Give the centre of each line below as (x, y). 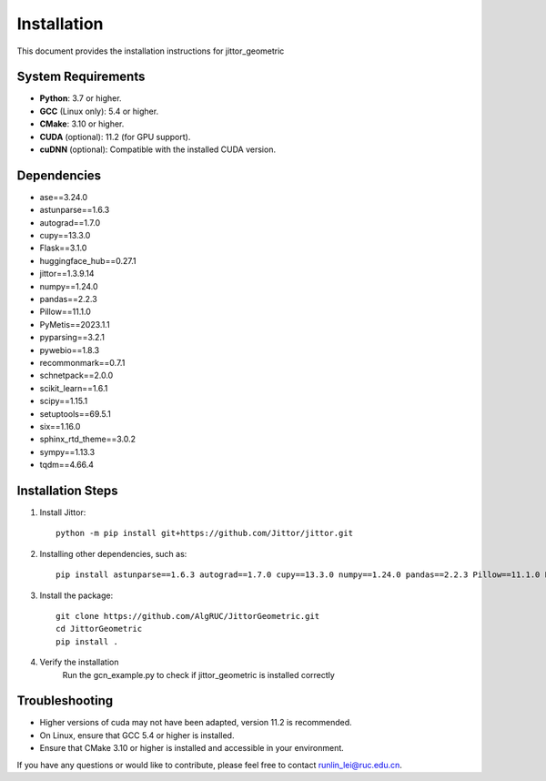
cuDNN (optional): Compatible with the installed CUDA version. (158, 149)
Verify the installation (79, 662)
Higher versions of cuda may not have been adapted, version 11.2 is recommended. (196, 723)
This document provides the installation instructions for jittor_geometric (151, 51)
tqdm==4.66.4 (67, 465)
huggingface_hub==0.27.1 (88, 260)
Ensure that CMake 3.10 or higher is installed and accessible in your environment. (192, 748)
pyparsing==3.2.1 (72, 338)
